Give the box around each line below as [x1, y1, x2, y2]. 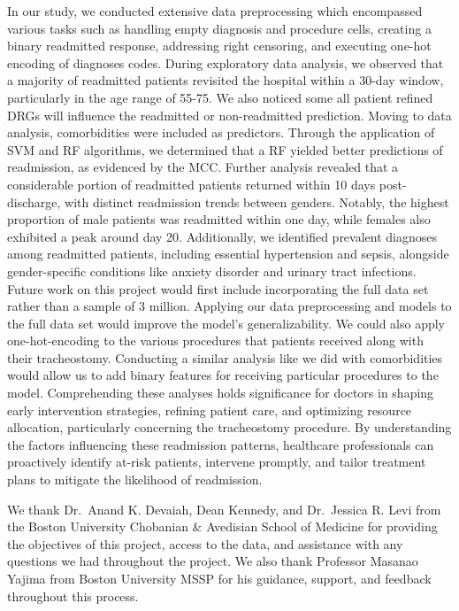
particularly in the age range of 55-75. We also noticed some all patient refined [7, 88, 433, 106]
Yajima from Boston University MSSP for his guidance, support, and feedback [7, 569, 432, 587]
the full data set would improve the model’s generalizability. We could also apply [7, 313, 445, 332]
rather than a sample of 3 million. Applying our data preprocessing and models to [7, 297, 452, 315]
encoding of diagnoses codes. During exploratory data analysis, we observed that [7, 53, 444, 72]
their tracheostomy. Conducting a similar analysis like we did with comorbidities [7, 348, 443, 367]
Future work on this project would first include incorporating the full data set [7, 279, 429, 298]
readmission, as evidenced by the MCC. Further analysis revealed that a [7, 158, 399, 176]
